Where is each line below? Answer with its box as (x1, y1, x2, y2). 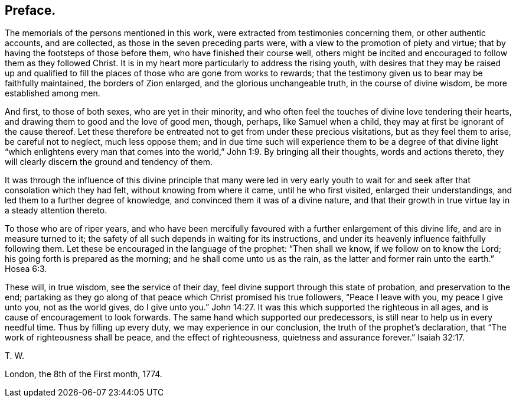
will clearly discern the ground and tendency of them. (5, 157, 213, 167)
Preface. (5, 3, 56, 18)
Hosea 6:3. (5, 264, 47, 274)
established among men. (5, 88, 100, 99)
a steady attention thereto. (5, 205, 107, 216)
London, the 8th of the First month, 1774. (5, 369, 162, 380)
